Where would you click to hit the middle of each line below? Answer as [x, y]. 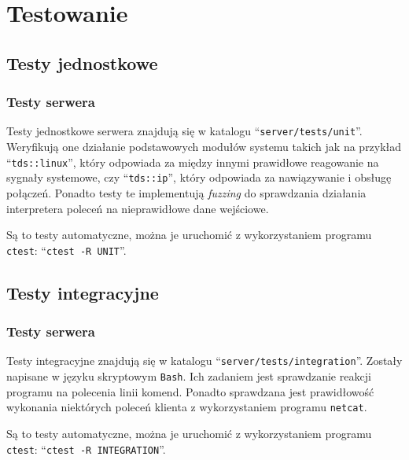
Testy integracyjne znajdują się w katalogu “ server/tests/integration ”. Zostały [204, 361]
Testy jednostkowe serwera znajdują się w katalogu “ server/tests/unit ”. [184, 131]
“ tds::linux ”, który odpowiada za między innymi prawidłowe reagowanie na [193, 162]
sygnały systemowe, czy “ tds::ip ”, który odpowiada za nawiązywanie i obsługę [199, 177]
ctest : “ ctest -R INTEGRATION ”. [86, 449]
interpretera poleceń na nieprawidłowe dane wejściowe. [138, 208]
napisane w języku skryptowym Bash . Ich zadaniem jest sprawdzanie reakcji [189, 376]
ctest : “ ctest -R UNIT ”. [66, 250]
